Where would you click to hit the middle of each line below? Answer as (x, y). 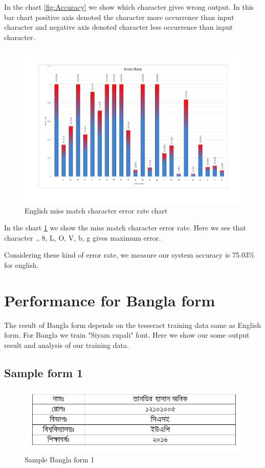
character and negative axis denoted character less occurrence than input (118, 27)
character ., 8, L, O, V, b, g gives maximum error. (83, 237)
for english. (21, 265)
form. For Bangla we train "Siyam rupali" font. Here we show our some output (127, 335)
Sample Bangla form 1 (60, 459)
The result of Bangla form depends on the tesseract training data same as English (132, 325)
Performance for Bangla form (110, 300)
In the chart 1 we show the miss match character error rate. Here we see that (125, 228)
